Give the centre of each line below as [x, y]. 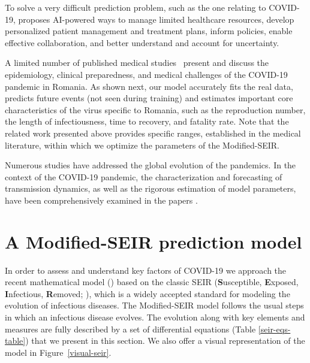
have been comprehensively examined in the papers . [101, 200]
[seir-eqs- [274, 329]
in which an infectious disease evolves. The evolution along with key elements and [155, 317]
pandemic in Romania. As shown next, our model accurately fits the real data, [149, 86]
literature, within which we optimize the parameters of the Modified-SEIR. [142, 145]
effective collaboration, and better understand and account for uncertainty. [142, 42]
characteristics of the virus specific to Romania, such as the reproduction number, [155, 109]
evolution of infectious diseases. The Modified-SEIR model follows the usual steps [154, 305]
